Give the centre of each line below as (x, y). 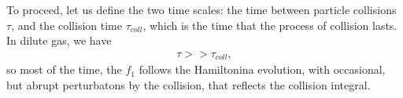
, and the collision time (67, 25)
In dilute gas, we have (59, 40)
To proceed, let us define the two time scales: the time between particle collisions (201, 9)
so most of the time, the (64, 69)
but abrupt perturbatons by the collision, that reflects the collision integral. (189, 84)
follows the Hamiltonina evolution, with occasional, (262, 69)
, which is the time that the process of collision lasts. (270, 25)
